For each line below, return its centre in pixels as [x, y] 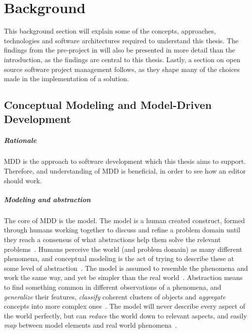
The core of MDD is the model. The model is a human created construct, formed [125, 220]
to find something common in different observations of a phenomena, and [113, 287]
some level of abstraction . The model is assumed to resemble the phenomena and [126, 268]
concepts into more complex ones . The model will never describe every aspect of [125, 306]
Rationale [20, 140]
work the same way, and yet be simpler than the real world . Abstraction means [123, 277]
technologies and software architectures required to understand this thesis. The [121, 40]
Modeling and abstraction [47, 199]
